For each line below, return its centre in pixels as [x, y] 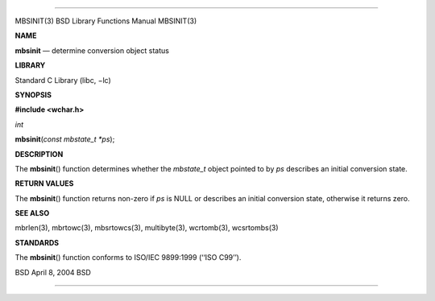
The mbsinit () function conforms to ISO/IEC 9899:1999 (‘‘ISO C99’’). [128, 258]
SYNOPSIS [33, 95]
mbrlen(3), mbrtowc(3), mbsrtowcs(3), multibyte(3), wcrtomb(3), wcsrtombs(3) [147, 228]
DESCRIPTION [39, 154]
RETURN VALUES [44, 183]
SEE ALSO [32, 213]
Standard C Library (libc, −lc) [63, 80]
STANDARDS [37, 242]
